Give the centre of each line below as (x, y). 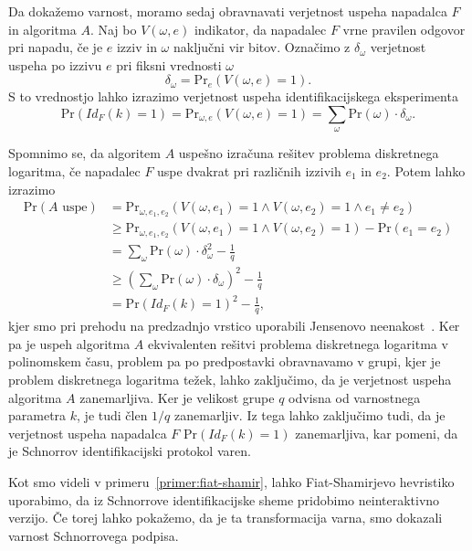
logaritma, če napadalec (74, 170)
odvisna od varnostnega (355, 397)
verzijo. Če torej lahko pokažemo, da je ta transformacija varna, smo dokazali (226, 518)
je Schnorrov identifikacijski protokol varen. (130, 451)
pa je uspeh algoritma (69, 343)
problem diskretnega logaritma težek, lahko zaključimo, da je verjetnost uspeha (230, 379)
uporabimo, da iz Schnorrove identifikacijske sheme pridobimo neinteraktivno (224, 499)
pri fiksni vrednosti (169, 64)
